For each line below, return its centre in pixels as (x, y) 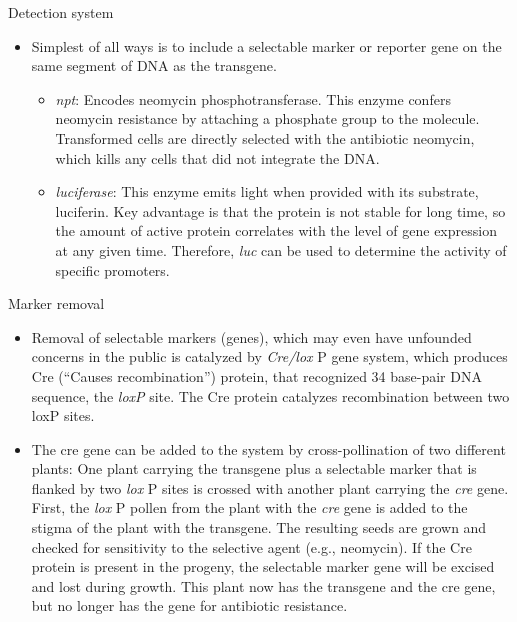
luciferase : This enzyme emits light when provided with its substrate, (267, 191)
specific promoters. (112, 269)
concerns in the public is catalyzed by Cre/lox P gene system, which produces (269, 356)
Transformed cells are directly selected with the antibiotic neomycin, (265, 137)
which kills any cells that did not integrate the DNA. (217, 157)
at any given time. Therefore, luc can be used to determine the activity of (281, 249)
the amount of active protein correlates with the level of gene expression (276, 230)
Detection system (61, 12)
